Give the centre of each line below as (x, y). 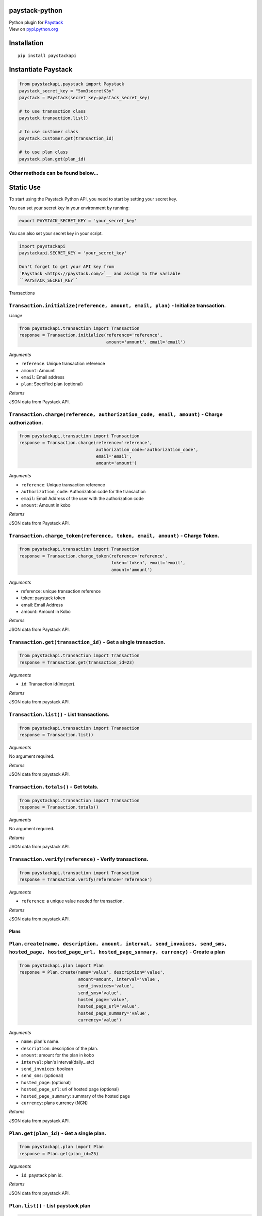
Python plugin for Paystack (36, 22)
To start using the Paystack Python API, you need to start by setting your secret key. (93, 199)
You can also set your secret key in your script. (56, 233)
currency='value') (100, 1020)
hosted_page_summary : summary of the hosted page (76, 1096)
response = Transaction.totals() (59, 807)
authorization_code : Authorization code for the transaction (83, 492)
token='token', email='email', (148, 563)
